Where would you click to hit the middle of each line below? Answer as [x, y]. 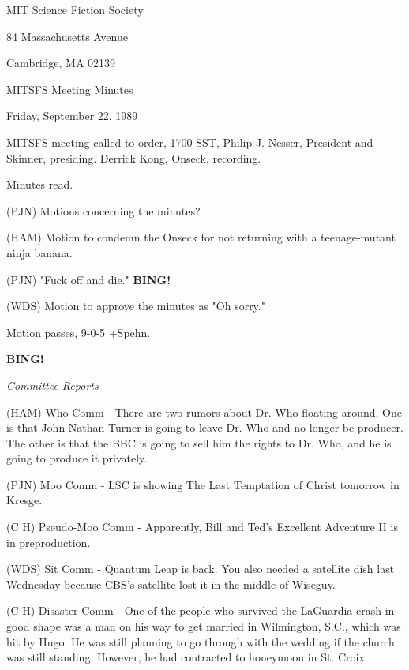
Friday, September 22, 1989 [72, 116]
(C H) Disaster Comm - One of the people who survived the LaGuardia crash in [201, 610]
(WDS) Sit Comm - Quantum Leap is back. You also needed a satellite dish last [201, 569]
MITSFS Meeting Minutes [70, 89]
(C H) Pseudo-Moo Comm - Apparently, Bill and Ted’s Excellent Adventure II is [202, 527]
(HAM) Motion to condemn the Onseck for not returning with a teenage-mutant [201, 237]
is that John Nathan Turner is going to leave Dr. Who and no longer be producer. [205, 427]
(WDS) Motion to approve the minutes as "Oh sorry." [136, 306]
